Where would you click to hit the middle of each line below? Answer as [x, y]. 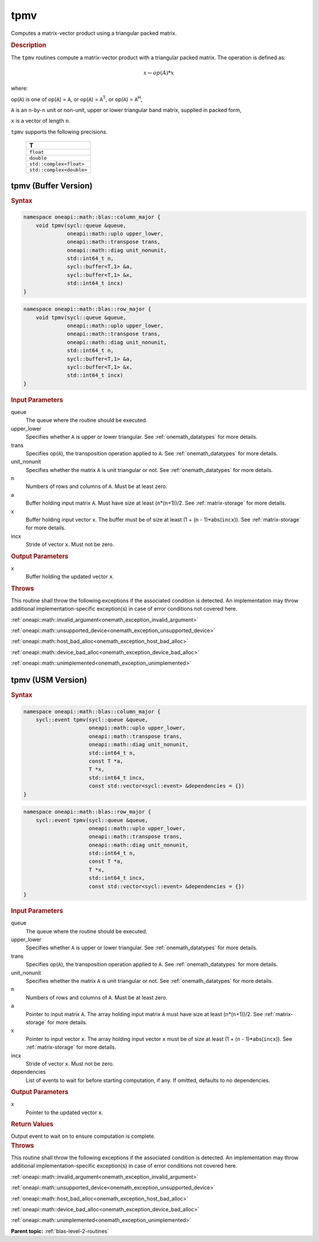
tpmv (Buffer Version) [52, 185]
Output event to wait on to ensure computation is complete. [83, 1136]
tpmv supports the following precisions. [59, 132]
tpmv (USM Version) [49, 680]
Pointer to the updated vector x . [64, 1112]
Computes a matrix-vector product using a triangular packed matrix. [94, 33]
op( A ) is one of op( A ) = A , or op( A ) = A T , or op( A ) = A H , [77, 99]
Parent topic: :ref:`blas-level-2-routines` [60, 1231]
